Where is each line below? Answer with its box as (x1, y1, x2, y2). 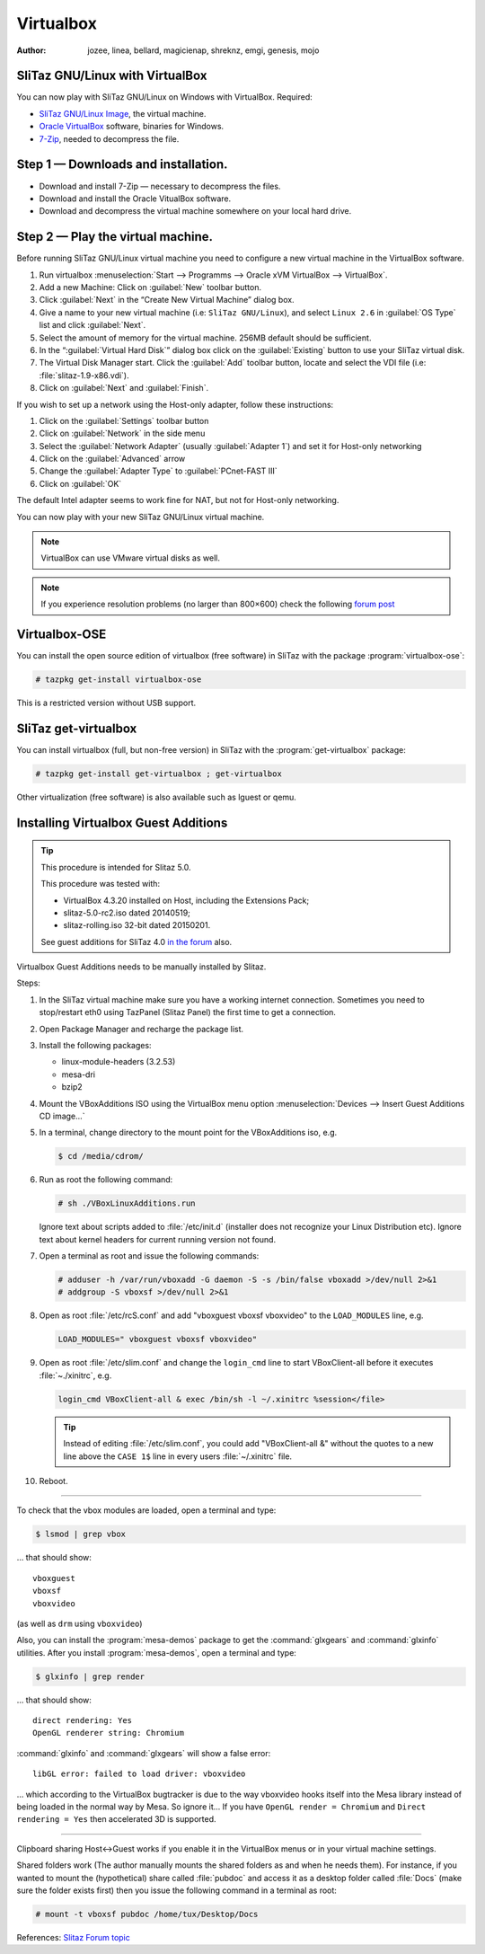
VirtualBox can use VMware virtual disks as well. (40, 553, 220, 563)
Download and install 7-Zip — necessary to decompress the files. (39, 181, 281, 191)
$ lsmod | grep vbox (35, 1529, 126, 1540)
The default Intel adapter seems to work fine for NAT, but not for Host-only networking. (16, 495, 339, 506)
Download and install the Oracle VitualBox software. (39, 193, 232, 204)
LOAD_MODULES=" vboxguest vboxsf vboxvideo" (57, 1334, 258, 1345)
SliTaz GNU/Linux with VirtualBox (16, 68, 207, 84)
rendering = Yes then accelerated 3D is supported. (16, 1814, 216, 1825)
